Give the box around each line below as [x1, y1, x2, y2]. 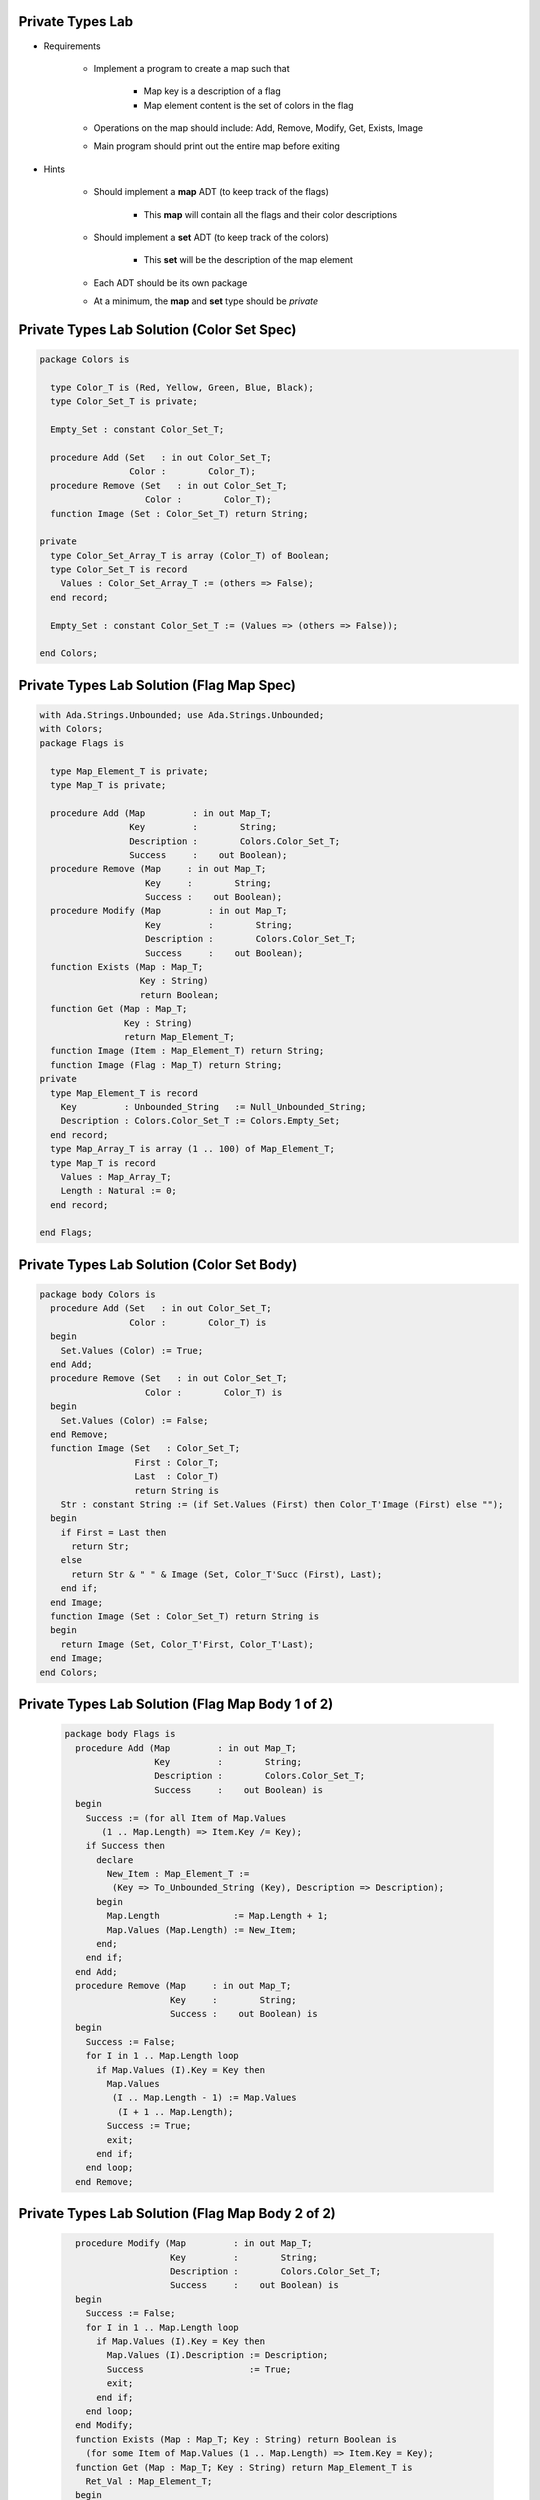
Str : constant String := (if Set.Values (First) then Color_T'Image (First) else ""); [60, 1498, 504, 1510]
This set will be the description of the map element [143, 254, 354, 266]
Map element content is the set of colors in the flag [143, 99, 354, 111]
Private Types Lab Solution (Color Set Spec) [18, 321, 297, 339]
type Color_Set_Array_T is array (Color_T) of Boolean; [50, 550, 330, 561]
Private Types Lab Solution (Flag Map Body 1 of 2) [18, 1696, 334, 1712]
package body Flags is [64, 1728, 176, 1740]
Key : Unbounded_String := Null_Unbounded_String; [60, 1101, 367, 1112]
